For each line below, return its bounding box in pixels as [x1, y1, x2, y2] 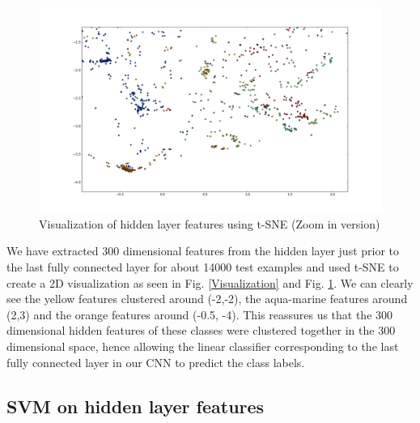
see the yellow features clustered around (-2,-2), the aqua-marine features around [6, 290, 408, 307]
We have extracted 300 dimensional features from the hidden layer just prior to [6, 242, 400, 259]
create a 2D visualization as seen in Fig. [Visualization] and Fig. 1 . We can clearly [6, 274, 414, 291]
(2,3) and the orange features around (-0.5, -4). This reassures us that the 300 [6, 305, 393, 323]
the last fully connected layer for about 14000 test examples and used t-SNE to [6, 258, 399, 276]
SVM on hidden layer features [6, 393, 265, 418]
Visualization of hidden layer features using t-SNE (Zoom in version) [39, 215, 380, 232]
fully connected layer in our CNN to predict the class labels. [6, 353, 305, 370]
